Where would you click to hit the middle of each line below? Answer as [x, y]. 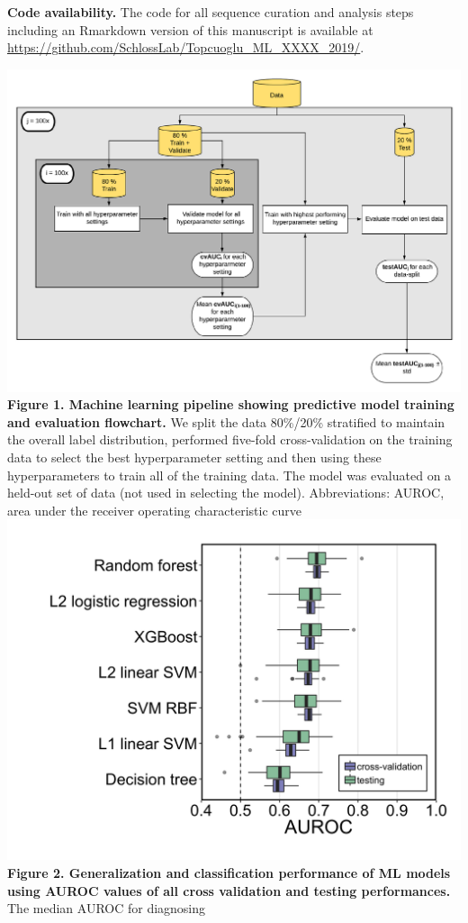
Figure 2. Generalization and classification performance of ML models [229, 872]
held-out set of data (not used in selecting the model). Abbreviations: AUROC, [226, 493]
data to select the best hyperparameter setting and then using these [194, 457]
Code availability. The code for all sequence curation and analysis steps [211, 12]
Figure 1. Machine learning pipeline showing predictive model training [231, 404]
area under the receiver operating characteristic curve [155, 510]
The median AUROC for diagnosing [107, 908]
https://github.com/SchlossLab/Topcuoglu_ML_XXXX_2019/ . [186, 47]
